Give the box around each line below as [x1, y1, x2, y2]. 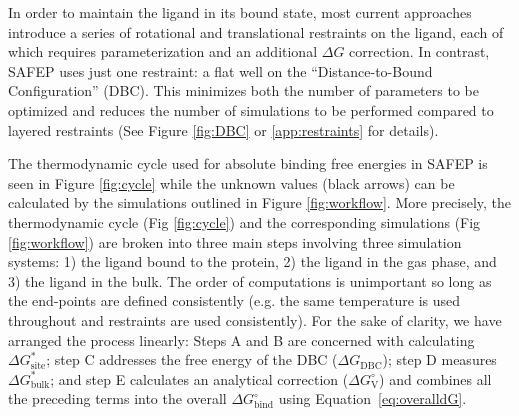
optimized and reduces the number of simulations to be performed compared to [8, 99, 494, 120]
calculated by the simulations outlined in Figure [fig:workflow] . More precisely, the [8, 192, 512, 213]
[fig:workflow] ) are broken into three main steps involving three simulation [8, 231, 462, 252]
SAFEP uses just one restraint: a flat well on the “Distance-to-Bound [8, 60, 433, 81]
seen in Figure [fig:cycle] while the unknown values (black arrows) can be [8, 172, 455, 193]
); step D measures [382, 349, 497, 370]
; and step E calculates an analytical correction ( [50, 368, 349, 389]
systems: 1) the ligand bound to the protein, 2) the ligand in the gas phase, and [8, 251, 497, 272]
